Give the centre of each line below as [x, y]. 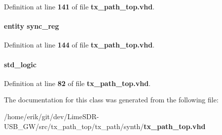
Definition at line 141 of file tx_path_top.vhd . [79, 6]
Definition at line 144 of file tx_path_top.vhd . [79, 45]
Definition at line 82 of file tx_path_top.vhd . [77, 83]
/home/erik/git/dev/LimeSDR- [52, 116]
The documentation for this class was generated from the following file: [111, 100]
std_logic [20, 64]
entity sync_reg [32, 26]
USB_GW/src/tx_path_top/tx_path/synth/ [74, 126]
